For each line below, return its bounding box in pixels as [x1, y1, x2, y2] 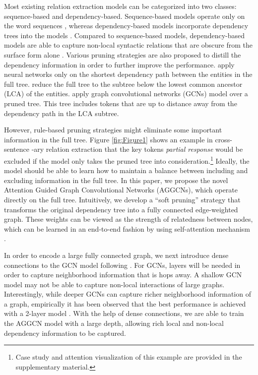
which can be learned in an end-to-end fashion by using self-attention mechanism [4, 223, 250, 234]
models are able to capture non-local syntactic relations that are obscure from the [4, 40, 253, 50]
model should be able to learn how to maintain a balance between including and [4, 165, 248, 176]
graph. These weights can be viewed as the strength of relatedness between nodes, [4, 214, 253, 224]
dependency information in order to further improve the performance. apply [4, 59, 235, 69]
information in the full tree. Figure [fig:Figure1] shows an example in [4, 134, 213, 144]
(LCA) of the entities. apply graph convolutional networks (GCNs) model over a [4, 88, 248, 99]
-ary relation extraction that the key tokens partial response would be [31, 144, 243, 154]
